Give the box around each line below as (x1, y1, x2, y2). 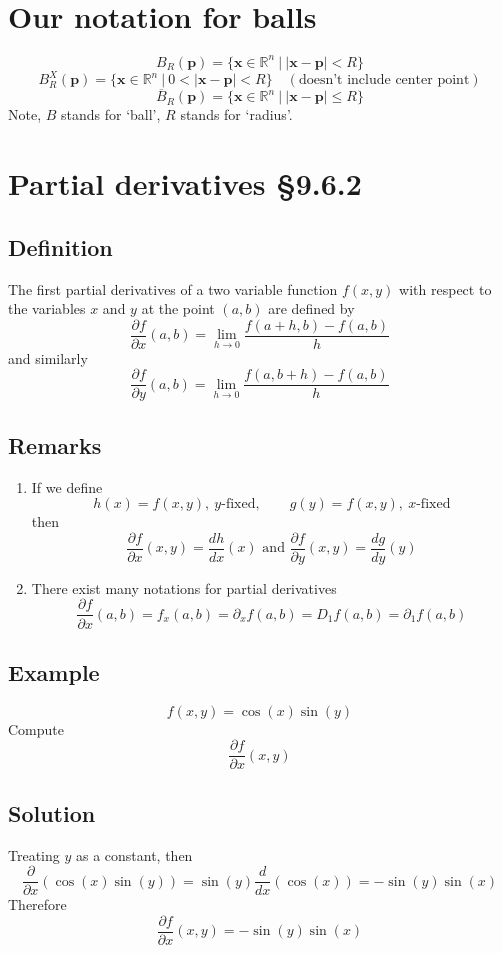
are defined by (268, 298, 355, 319)
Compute (8, 718, 64, 739)
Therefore (8, 894, 67, 915)
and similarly (8, 347, 88, 368)
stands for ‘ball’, (61, 104, 161, 125)
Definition (8, 231, 113, 262)
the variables (8, 298, 86, 319)
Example (8, 656, 100, 687)
